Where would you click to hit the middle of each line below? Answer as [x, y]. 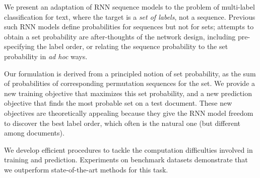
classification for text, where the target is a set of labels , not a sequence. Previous [130, 16]
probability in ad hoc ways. [46, 56]
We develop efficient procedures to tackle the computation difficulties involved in [128, 149]
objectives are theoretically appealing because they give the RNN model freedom [129, 113]
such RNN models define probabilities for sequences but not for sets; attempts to [129, 27]
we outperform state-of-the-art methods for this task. [86, 169]
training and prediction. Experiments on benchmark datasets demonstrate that [126, 160]
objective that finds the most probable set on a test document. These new [118, 103]
